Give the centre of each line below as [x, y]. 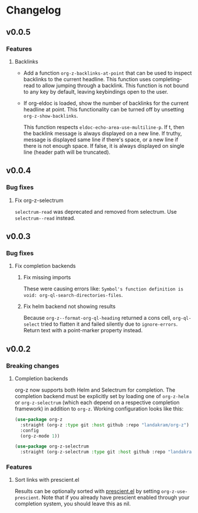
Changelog [34, 10]
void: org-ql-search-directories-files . [73, 295]
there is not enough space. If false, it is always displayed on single [104, 145]
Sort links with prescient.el [47, 480]
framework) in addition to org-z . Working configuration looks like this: [99, 408]
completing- [167, 79]
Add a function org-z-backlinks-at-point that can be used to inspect [108, 73]
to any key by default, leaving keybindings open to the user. [96, 91]
